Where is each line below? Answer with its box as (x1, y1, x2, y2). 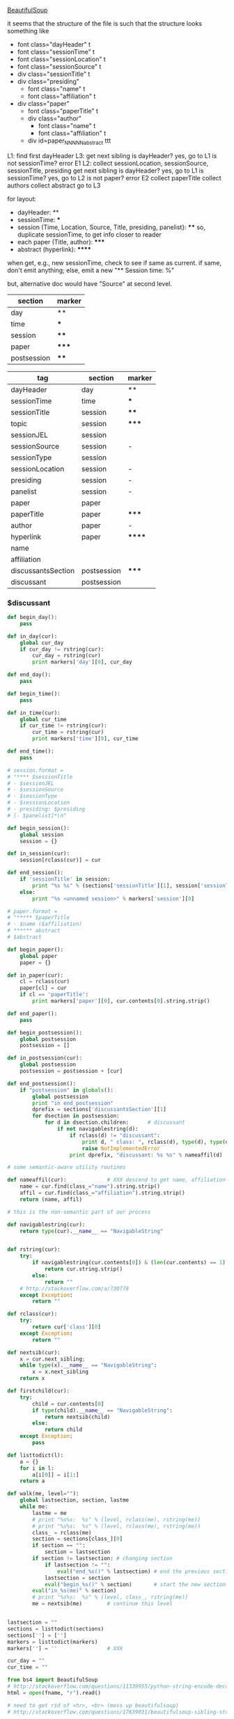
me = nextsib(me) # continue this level (32, 1601, 173, 1608)
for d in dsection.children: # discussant (44, 1119, 186, 1127)
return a (19, 1477, 45, 1485)
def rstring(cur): (7, 1246, 61, 1253)
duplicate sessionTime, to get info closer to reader (17, 230, 162, 239)
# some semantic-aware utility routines (7, 1164, 127, 1171)
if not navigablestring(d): (56, 1126, 139, 1133)
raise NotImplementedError (81, 1145, 160, 1152)
